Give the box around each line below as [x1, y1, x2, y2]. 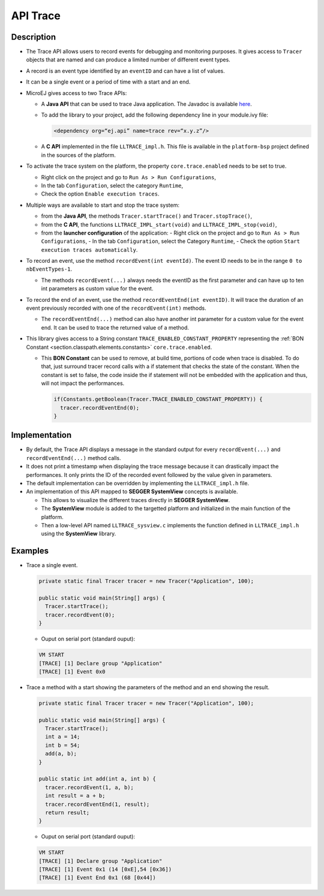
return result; [45, 809, 90, 816]
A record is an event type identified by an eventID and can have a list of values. [26, 67, 225, 75]
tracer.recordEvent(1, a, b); [45, 784, 134, 791]
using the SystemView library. [41, 530, 116, 538]
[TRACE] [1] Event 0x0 [38, 668, 106, 675]
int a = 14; [45, 734, 80, 740]
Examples [11, 546, 49, 556]
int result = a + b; [45, 793, 106, 799]
